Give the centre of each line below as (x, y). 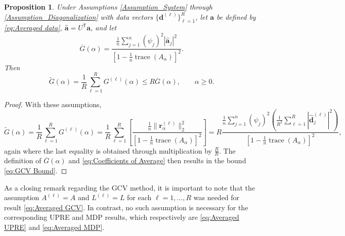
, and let (104, 28)
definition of (23, 160)
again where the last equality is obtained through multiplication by (108, 150)
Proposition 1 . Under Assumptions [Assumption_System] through (108, 7)
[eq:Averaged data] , (33, 28)
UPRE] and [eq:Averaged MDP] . (54, 227)
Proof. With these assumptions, (53, 104)
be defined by (236, 16)
